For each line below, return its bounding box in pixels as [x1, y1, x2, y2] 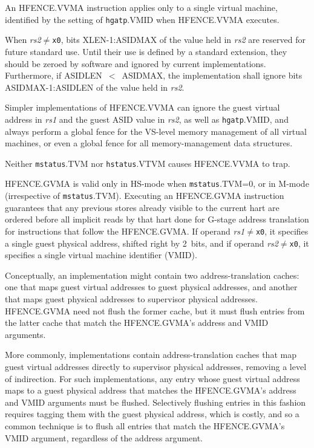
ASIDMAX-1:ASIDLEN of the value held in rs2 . [5, 80, 185, 93]
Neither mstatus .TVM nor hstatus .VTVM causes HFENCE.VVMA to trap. [5, 157, 290, 169]
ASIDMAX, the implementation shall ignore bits [122, 69, 303, 82]
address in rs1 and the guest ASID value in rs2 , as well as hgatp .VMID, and [5, 112, 289, 125]
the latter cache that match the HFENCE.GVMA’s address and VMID [5, 316, 269, 329]
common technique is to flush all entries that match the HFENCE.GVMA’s [5, 419, 285, 432]
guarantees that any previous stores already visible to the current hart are [5, 201, 280, 213]
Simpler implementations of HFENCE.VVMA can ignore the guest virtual [5, 101, 280, 114]
